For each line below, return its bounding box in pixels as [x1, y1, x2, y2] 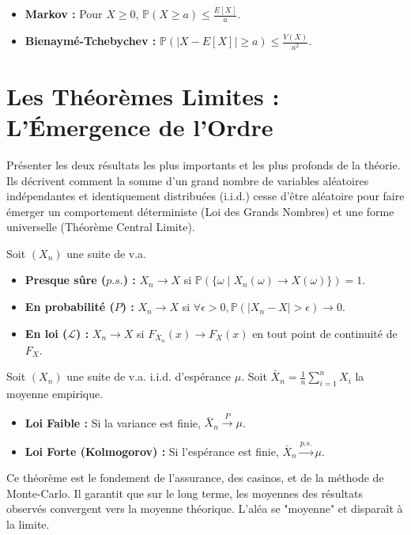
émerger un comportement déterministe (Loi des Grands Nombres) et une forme [6, 203, 394, 219]
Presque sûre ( [25, 271, 107, 288]
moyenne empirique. [6, 385, 104, 401]
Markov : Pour [25, 6, 103, 22]
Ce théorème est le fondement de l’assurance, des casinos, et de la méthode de [6, 469, 384, 486]
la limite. [6, 516, 50, 533]
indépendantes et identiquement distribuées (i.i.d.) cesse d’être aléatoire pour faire [6, 188, 405, 204]
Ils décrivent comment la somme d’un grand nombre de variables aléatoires [6, 172, 369, 188]
